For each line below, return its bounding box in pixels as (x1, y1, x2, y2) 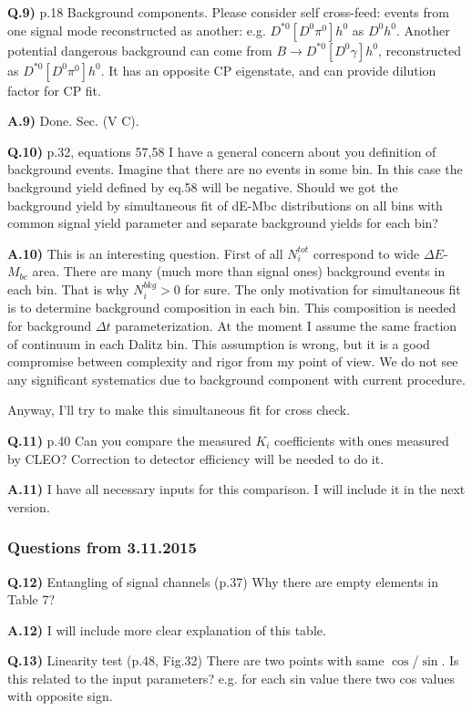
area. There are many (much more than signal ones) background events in (32, 262, 446, 281)
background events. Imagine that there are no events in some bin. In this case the (7, 160, 463, 179)
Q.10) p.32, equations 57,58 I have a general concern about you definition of (7, 141, 436, 160)
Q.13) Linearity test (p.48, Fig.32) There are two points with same (7, 651, 385, 670)
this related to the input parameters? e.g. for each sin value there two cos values (7, 668, 455, 687)
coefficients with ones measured (274, 430, 449, 449)
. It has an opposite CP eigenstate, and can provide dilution (100, 60, 436, 79)
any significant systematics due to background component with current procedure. (7, 369, 466, 388)
